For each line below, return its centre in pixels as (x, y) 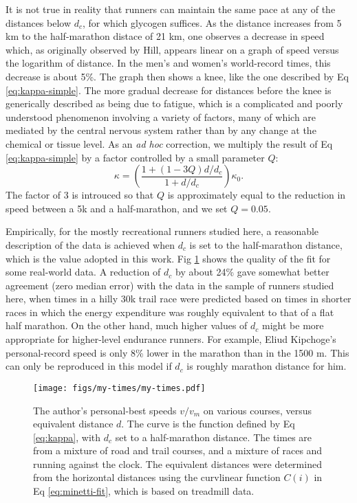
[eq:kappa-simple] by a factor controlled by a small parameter (135, 157)
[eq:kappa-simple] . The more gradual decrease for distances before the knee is (169, 90)
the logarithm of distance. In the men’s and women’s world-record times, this (168, 63)
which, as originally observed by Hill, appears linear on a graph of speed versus (172, 49)
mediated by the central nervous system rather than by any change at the (161, 130)
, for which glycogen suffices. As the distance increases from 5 (212, 22)
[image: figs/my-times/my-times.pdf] (119, 388)
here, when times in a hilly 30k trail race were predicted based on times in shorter (178, 299)
